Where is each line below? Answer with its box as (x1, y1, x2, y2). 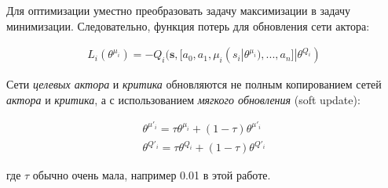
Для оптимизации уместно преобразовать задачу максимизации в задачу (6, 2, 351, 18)
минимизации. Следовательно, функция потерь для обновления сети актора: (6, 17, 370, 34)
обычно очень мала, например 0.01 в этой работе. (32, 167, 271, 183)
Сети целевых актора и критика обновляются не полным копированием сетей (6, 76, 382, 92)
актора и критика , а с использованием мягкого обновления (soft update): (6, 91, 361, 107)
